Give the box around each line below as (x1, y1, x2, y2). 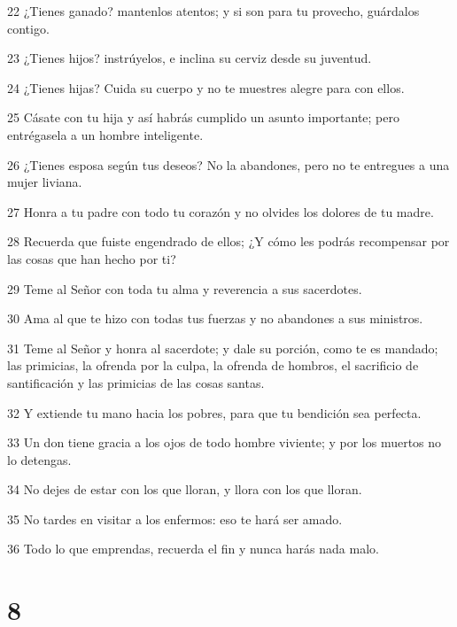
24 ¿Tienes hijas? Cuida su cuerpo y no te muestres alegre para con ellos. (7, 78, 405, 97)
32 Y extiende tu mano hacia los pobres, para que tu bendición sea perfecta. (7, 403, 422, 422)
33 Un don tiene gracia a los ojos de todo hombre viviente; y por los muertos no (7, 433, 442, 452)
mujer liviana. (7, 173, 82, 191)
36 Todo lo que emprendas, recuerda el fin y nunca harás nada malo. (7, 539, 379, 558)
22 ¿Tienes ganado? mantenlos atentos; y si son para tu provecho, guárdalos (7, 2, 420, 19)
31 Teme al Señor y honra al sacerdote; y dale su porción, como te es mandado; (7, 338, 438, 357)
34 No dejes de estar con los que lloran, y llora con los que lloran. (7, 480, 362, 499)
